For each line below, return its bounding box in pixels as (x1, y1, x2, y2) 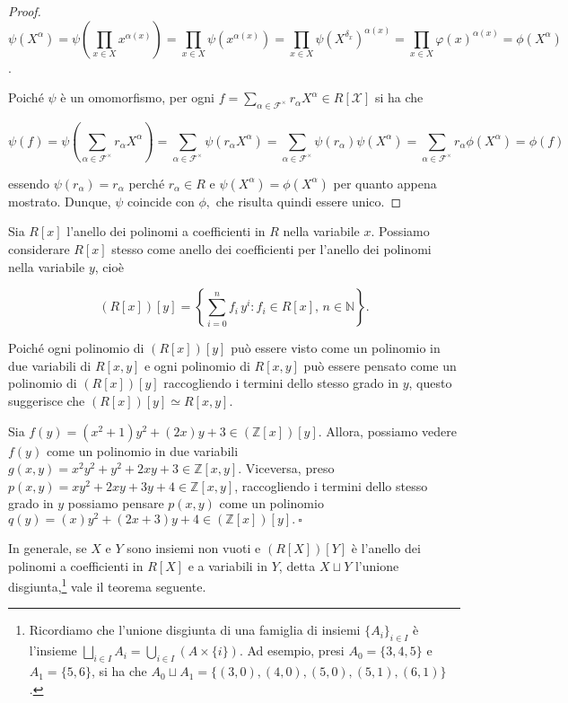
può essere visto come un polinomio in (231, 338, 441, 357)
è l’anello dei (351, 539, 421, 558)
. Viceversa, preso (238, 459, 335, 478)
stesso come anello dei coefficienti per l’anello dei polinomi (111, 240, 432, 259)
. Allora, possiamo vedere (318, 421, 458, 440)
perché (128, 173, 165, 192)
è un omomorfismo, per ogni (60, 88, 214, 107)
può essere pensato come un (303, 356, 457, 374)
